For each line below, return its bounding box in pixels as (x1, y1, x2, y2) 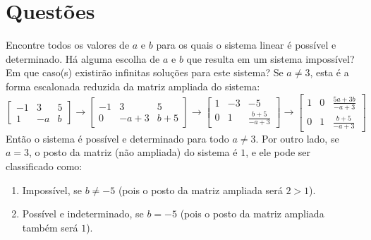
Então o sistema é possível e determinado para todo (6, 131, 229, 145)
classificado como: (6, 159, 83, 174)
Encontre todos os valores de (6, 37, 130, 52)
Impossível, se (22, 182, 83, 197)
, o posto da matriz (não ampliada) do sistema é (29, 145, 238, 160)
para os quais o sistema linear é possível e (156, 37, 336, 52)
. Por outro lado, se (255, 131, 339, 145)
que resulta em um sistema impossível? (186, 51, 355, 66)
